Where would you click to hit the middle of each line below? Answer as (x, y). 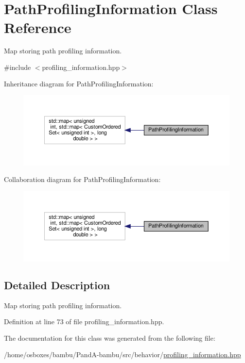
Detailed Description (57, 285)
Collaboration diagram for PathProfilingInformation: (82, 179)
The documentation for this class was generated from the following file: (110, 338)
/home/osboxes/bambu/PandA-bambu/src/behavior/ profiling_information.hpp (122, 354)
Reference (38, 27)
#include (17, 67)
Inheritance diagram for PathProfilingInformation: (79, 83)
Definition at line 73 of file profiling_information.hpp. (84, 322)
